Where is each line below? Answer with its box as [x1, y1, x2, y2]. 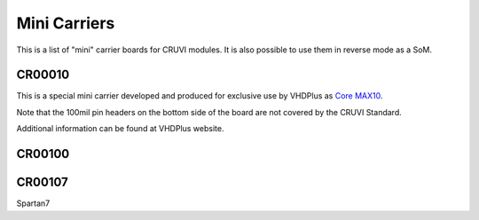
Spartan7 [16, 198, 51, 208]
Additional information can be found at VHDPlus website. [16, 123, 224, 134]
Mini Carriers [16, 13, 115, 33]
